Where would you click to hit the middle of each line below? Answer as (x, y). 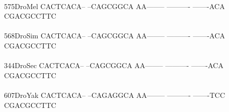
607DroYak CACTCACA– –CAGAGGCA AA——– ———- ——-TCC (115, 95)
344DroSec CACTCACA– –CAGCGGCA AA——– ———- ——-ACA (114, 65)
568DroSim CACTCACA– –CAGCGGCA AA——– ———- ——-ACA (115, 36)
